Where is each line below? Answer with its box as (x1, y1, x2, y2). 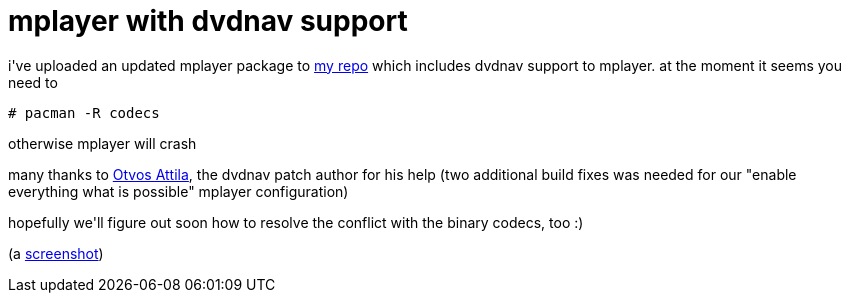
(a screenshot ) (8, 244, 104, 262)
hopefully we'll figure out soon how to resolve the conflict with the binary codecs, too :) (8, 213, 584, 231)
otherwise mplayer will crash (8, 134, 197, 152)
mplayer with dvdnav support (8, 4, 408, 38)
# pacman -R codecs (8, 104, 160, 121)
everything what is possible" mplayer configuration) (8, 182, 349, 200)
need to (8, 73, 58, 91)
